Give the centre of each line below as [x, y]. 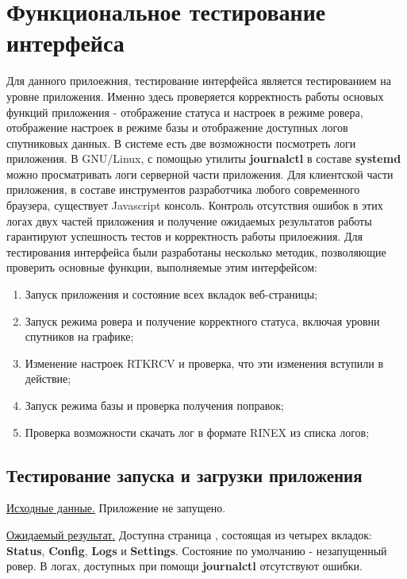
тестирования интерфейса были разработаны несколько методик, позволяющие [196, 251]
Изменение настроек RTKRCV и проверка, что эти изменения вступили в [204, 363]
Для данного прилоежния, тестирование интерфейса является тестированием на [199, 81]
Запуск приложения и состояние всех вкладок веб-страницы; [171, 294]
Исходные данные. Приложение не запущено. [116, 508]
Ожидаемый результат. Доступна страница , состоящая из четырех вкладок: [190, 534]
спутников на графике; [79, 336]
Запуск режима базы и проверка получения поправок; [154, 405]
